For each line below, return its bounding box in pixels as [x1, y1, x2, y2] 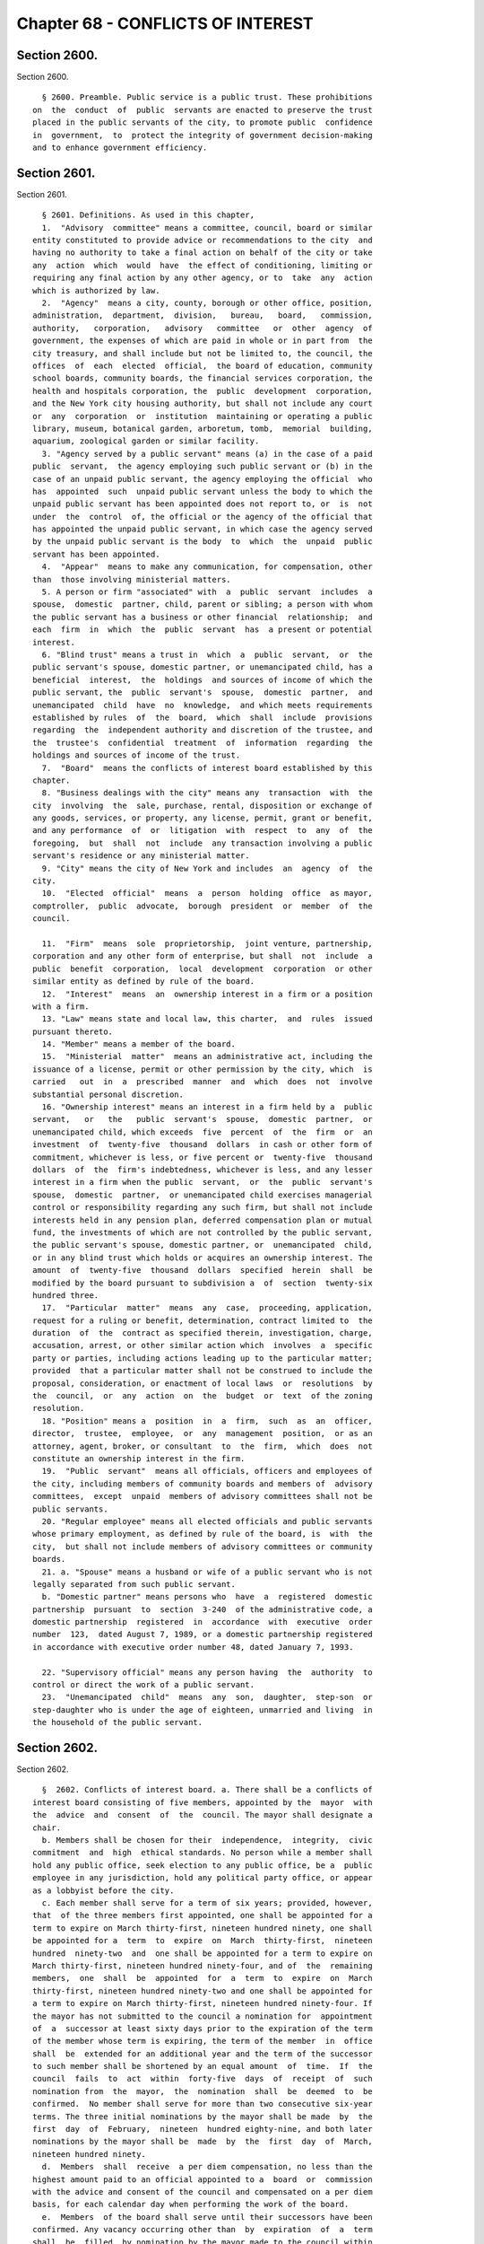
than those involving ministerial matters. [32, 574, 232, 584]
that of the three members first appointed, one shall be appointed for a [32, 1910, 373, 1921]
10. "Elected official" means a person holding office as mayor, [41, 889, 373, 898]
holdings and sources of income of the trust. [32, 750, 241, 760]
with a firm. [32, 1001, 90, 1012]
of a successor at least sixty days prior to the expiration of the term [32, 2023, 373, 2033]
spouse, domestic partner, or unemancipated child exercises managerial [32, 1189, 373, 1200]
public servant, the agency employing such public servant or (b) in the [32, 461, 373, 471]
